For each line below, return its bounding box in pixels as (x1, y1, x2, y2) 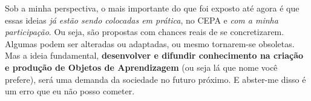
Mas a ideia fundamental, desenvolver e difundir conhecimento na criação (5, 49, 304, 62)
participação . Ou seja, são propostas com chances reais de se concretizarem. (5, 25, 284, 38)
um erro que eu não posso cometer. (5, 85, 135, 97)
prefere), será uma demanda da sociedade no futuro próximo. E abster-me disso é (5, 73, 306, 85)
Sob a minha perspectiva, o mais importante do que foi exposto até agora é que (5, 2, 300, 14)
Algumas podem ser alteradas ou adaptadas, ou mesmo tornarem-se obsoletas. (5, 37, 295, 50)
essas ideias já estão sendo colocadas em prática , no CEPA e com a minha (5, 13, 278, 26)
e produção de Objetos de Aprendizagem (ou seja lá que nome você (5, 60, 278, 73)
